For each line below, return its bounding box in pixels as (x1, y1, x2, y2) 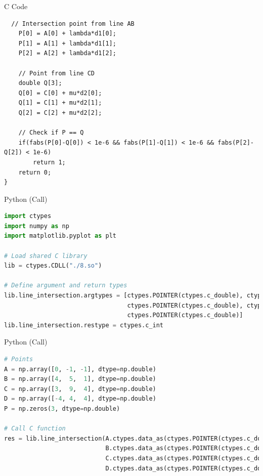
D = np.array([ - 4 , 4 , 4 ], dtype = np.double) (4, 395, 156, 403)
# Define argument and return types (4, 282, 127, 289)
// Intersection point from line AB (11, 20, 135, 27)
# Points (4, 356, 33, 363)
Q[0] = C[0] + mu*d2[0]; (18, 89, 102, 97)
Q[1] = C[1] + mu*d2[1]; (18, 99, 102, 107)
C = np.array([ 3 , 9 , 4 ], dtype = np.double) (4, 385, 156, 393)
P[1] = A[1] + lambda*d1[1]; (18, 39, 116, 47)
